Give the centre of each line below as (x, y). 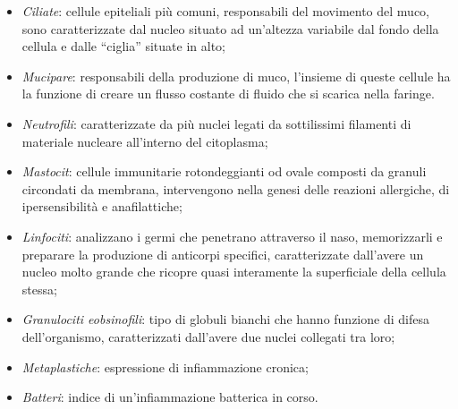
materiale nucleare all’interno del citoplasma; (145, 141)
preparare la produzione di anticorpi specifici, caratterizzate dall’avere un (223, 254)
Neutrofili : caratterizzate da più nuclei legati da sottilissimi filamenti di (216, 123)
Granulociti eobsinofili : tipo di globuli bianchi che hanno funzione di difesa (225, 319)
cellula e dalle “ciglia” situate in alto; (123, 46)
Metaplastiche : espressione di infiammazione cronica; (165, 366)
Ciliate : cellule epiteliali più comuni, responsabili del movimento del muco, (225, 11)
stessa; (39, 289)
